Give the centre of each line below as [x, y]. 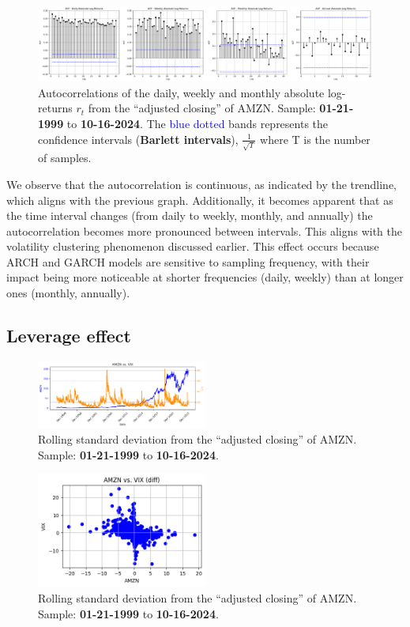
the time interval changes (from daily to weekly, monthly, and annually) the [190, 215]
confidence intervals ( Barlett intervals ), [138, 139]
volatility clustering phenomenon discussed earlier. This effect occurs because [193, 246]
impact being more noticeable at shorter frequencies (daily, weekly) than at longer [205, 277]
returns [55, 108]
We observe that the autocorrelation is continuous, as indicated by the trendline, [201, 184]
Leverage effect [69, 336]
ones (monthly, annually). [68, 293]
